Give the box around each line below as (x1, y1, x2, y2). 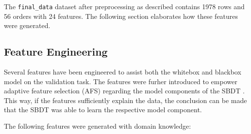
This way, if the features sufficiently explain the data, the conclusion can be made (4, 95, 247, 105)
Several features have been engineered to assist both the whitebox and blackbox (4, 67, 241, 77)
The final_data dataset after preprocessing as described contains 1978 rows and (4, 1, 245, 11)
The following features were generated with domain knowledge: (4, 121, 191, 131)
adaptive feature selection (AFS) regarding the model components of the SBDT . (4, 86, 245, 96)
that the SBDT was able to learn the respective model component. (4, 104, 202, 115)
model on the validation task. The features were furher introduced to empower (4, 76, 237, 86)
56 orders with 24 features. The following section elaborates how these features (4, 11, 238, 21)
